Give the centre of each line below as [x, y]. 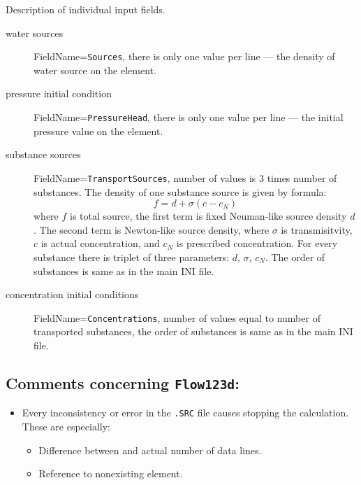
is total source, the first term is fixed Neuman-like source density [208, 216]
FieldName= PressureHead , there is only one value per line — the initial [189, 117]
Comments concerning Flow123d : [123, 382]
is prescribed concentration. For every [257, 243]
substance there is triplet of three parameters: [132, 256]
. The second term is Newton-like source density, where [152, 229]
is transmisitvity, [317, 229]
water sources [35, 33]
